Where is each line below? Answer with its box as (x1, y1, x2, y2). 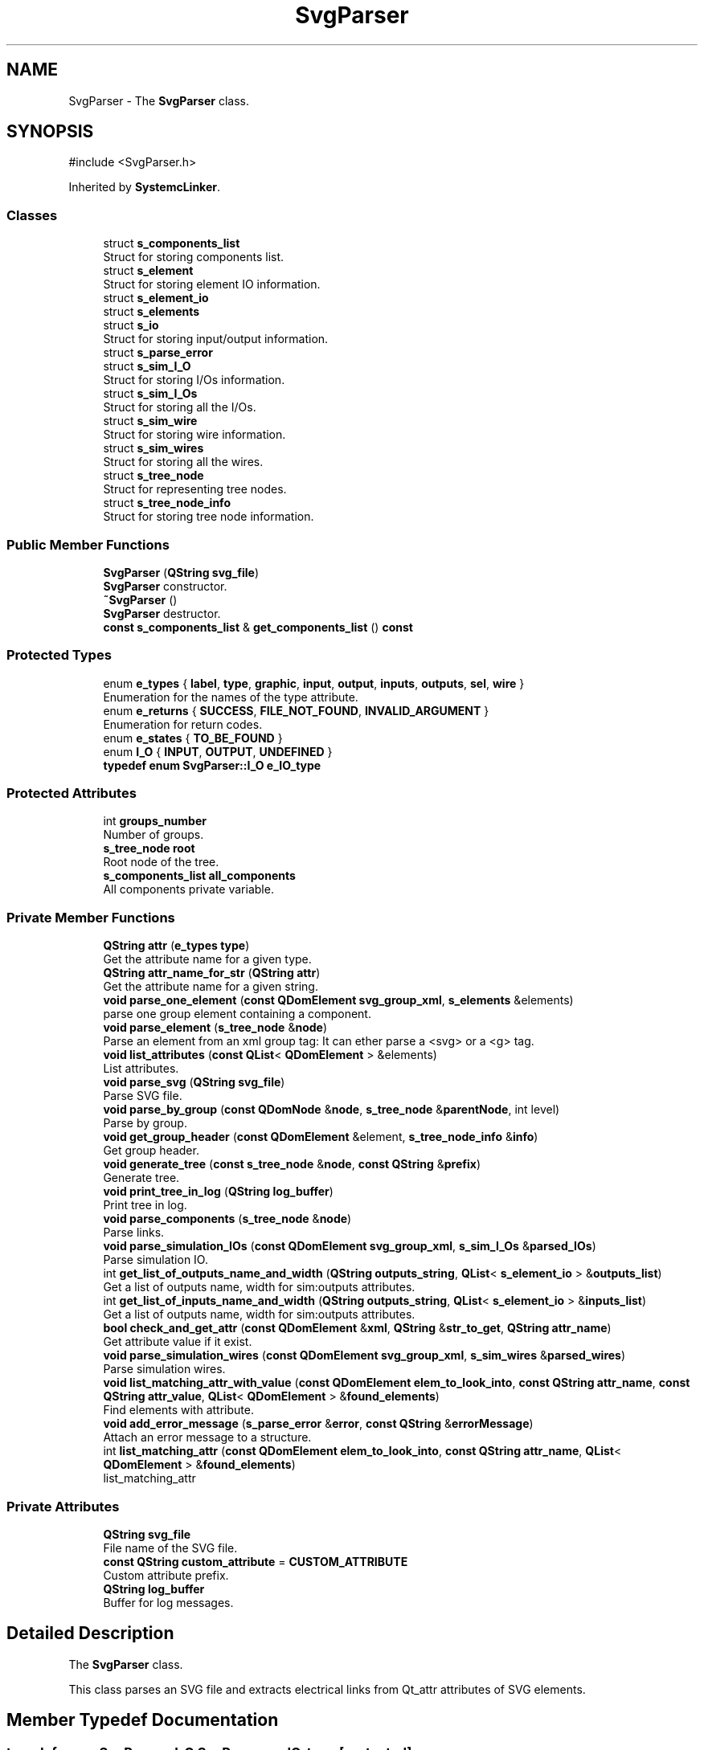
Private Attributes (6, 1498, 120, 1515)
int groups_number (103, 814, 207, 828)
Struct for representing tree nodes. (103, 482, 287, 497)
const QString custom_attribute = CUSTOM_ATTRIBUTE (103, 1554, 408, 1568)
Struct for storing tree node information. (103, 509, 314, 524)
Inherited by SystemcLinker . (68, 180, 220, 194)
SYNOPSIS (6, 121, 94, 142)
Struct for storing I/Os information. (103, 373, 285, 387)
